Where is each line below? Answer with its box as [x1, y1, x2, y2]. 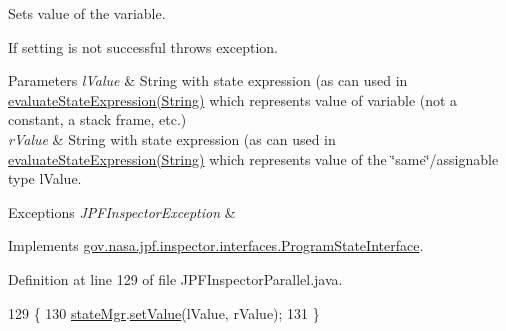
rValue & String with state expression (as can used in [8, 128, 336, 149]
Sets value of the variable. [8, 3, 166, 23]
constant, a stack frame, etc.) [8, 109, 187, 130]
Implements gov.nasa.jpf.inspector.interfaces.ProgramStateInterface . [8, 235, 424, 256]
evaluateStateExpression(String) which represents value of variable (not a [8, 89, 458, 110]
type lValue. [8, 168, 82, 189]
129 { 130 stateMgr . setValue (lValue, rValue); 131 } [8, 302, 320, 323]
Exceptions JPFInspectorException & [8, 201, 236, 222]
